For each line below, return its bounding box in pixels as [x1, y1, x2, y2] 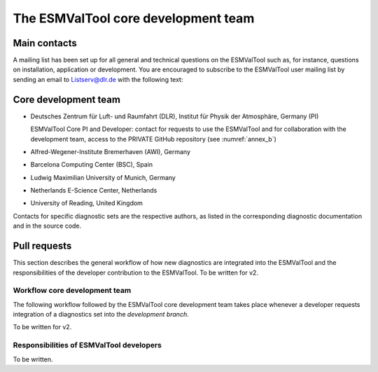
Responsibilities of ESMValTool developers [13, 340, 162, 350]
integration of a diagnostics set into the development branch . [13, 310, 189, 319]
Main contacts [13, 37, 77, 49]
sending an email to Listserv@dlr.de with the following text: [13, 75, 183, 83]
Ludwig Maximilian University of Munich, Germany [30, 173, 176, 181]
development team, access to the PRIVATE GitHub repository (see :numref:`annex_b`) [30, 135, 276, 143]
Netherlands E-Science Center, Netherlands [30, 186, 157, 195]
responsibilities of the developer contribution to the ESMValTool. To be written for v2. [13, 268, 259, 277]
